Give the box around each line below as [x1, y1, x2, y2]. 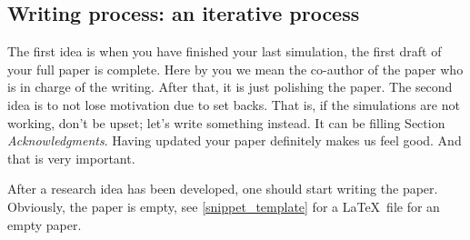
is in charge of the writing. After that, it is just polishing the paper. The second [7, 77, 453, 96]
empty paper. [7, 215, 82, 234]
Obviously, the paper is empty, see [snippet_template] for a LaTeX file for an [7, 196, 440, 215]
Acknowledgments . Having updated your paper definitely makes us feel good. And [7, 131, 462, 150]
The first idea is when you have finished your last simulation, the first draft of [7, 42, 442, 61]
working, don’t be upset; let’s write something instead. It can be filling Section [7, 113, 445, 132]
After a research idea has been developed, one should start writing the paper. [7, 179, 438, 198]
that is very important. [7, 148, 135, 167]
